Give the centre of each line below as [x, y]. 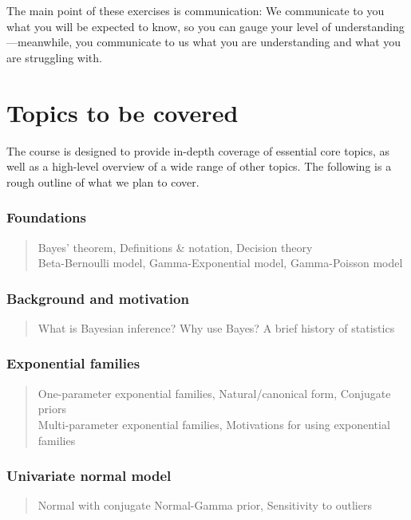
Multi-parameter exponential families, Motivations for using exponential [214, 424]
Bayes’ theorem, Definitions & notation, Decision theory [175, 247]
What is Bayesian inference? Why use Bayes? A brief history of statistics [216, 327]
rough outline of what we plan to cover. [103, 181]
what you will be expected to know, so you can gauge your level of [169, 26]
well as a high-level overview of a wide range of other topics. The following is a [199, 166]
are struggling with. [54, 57]
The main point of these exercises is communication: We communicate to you [196, 10]
